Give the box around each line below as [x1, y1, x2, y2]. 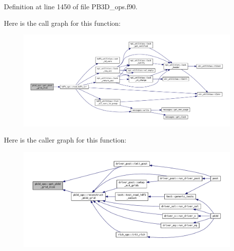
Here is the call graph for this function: [4, 18, 121, 28]
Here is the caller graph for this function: [4, 135, 127, 145]
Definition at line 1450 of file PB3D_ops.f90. [4, 1, 137, 11]
